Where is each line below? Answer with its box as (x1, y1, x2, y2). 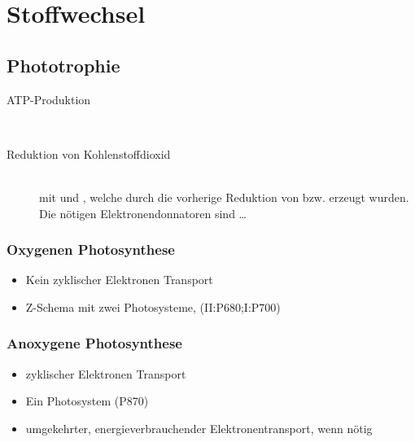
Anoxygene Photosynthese (7, 333, 182, 353)
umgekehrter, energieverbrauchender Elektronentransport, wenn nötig (25, 419, 373, 436)
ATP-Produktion (7, 90, 91, 107)
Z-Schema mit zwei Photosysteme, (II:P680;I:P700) (25, 298, 281, 315)
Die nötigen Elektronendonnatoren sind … (39, 204, 247, 221)
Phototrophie (7, 52, 120, 77)
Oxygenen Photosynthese (7, 239, 175, 260)
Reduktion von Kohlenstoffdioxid (7, 145, 171, 162)
